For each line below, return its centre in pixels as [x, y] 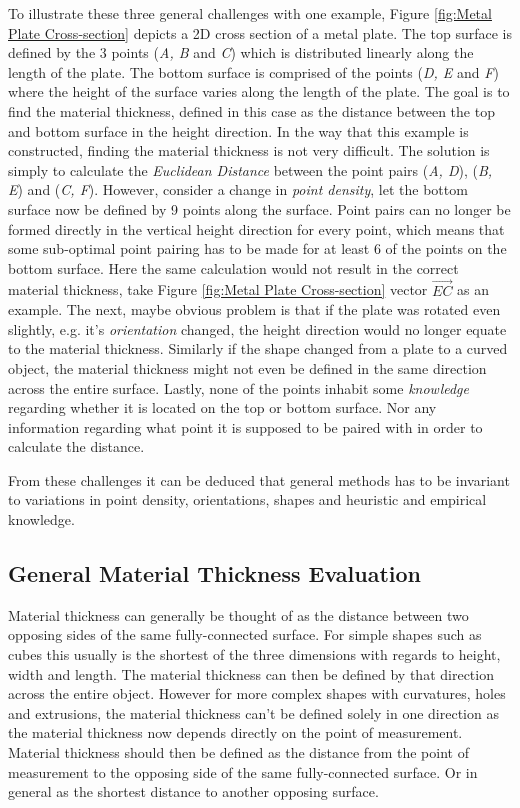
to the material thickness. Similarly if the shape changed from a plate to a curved [258, 348]
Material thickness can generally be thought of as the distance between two [238, 614]
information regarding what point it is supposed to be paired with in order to [245, 426]
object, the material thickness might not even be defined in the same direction [247, 367]
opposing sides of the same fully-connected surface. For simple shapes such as [245, 634]
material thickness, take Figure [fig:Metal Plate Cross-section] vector [218, 289]
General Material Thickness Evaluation [215, 573]
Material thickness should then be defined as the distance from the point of [238, 752]
